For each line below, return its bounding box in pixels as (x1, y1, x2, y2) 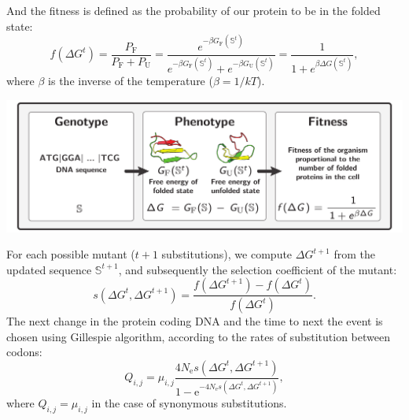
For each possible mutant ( (6, 246, 135, 262)
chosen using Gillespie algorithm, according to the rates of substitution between (6, 328, 390, 344)
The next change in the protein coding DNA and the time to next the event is (6, 313, 383, 329)
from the (333, 246, 375, 262)
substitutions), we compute (161, 246, 293, 262)
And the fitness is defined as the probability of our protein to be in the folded (6, 2, 381, 18)
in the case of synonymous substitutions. (91, 395, 287, 411)
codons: (6, 344, 42, 360)
